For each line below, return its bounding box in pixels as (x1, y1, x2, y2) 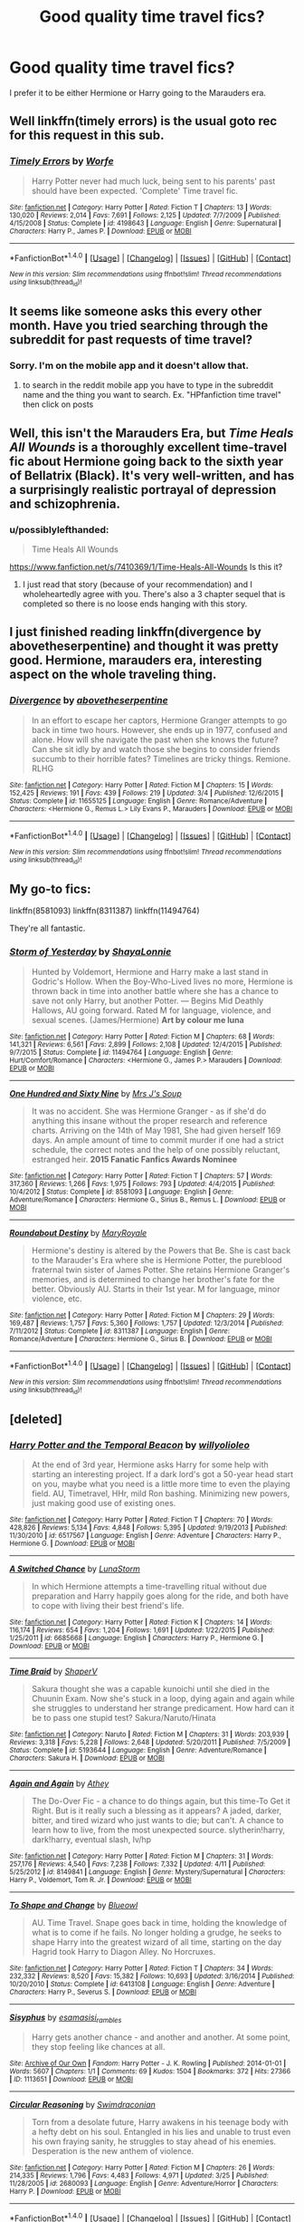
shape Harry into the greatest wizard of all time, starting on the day (31, 1937, 282, 1947)
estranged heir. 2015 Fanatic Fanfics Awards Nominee (31, 1154, 238, 1164)
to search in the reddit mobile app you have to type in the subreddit (22, 380, 274, 391)
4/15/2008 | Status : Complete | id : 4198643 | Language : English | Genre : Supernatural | (9, 218, 282, 227)
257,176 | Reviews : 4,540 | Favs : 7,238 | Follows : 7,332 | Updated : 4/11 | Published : (9, 1860, 266, 1869)
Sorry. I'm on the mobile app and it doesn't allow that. (9, 359, 249, 372)
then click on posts (22, 399, 94, 410)
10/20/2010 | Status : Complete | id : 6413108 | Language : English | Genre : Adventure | (9, 1980, 275, 1989)
